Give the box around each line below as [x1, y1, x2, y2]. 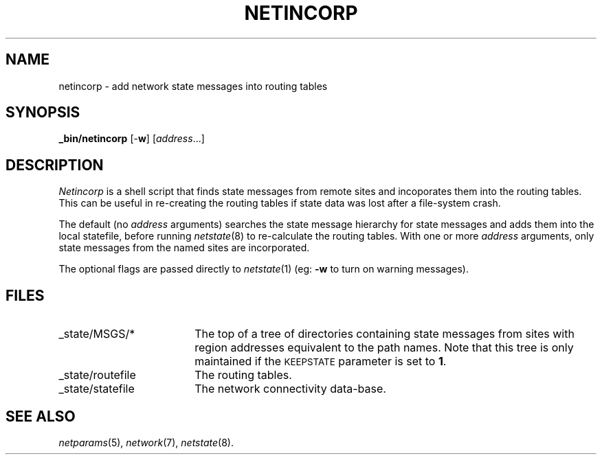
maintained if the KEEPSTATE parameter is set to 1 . [194, 354, 447, 369]
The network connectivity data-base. [194, 382, 386, 396]
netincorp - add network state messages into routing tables [58, 80, 328, 92]
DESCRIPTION [5, 156, 104, 174]
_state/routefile [58, 368, 136, 382]
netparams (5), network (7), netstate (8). [58, 436, 234, 448]
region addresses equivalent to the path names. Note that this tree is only [194, 341, 574, 355]
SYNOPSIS [5, 104, 80, 122]
